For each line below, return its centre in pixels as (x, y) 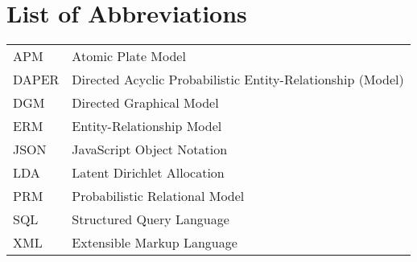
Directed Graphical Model (145, 103)
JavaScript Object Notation (150, 149)
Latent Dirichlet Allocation (148, 173)
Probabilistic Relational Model (158, 196)
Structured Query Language (151, 219)
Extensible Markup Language (155, 243)
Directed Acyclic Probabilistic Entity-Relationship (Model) (238, 80)
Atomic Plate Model (129, 56)
